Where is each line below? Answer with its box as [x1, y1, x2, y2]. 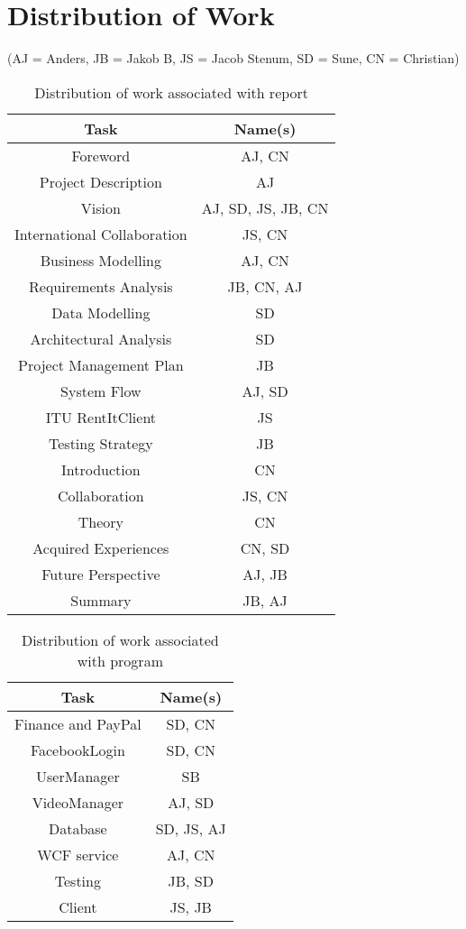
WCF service [37, 843, 119, 865]
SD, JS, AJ [155, 817, 226, 839]
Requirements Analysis [29, 275, 173, 297]
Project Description [39, 170, 162, 192]
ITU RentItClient [45, 406, 157, 428]
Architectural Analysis [30, 327, 172, 349]
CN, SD [240, 537, 290, 558]
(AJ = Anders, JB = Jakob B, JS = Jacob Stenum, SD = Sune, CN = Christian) [7, 49, 460, 68]
